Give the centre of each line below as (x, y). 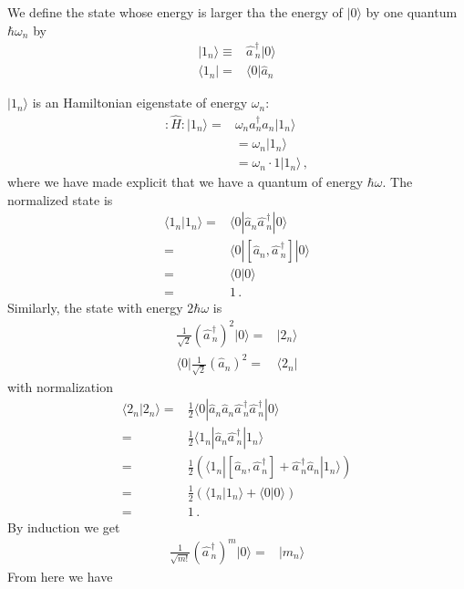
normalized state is (60, 199)
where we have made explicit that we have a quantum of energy (186, 182)
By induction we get (64, 527)
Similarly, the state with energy (95, 308)
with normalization (60, 386)
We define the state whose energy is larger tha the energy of (175, 12)
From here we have (60, 576)
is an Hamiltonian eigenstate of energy (140, 103)
